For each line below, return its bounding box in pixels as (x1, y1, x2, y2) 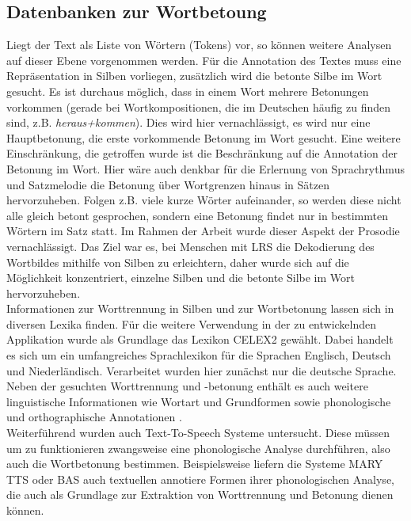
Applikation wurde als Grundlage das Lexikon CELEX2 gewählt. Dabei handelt (6, 331, 394, 348)
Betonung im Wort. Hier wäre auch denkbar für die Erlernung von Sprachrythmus (6, 160, 405, 177)
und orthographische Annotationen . (6, 409, 182, 425)
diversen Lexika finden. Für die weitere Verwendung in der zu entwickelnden (6, 315, 377, 332)
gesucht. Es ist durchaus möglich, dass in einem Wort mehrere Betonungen (6, 82, 369, 99)
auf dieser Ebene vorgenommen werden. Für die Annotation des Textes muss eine (6, 51, 401, 68)
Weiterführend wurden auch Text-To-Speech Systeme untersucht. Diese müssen (6, 424, 390, 441)
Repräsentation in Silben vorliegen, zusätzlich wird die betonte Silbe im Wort (6, 67, 382, 84)
